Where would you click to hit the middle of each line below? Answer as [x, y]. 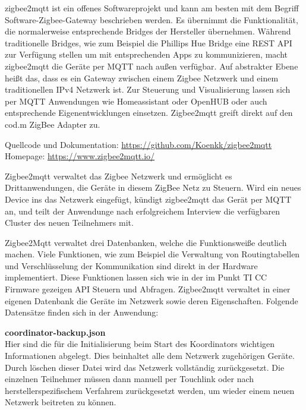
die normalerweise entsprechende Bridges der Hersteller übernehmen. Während [148, 31]
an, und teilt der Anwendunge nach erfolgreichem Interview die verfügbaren [143, 211]
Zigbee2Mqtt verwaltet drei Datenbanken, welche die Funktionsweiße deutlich [146, 242]
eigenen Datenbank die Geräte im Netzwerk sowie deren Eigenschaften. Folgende [152, 300]
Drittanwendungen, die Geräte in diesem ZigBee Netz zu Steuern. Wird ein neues [153, 187]
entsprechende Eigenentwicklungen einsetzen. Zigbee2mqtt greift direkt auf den [149, 113]
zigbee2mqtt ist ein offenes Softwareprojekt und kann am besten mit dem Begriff [152, 8]
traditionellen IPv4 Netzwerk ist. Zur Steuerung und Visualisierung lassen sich [148, 89]
